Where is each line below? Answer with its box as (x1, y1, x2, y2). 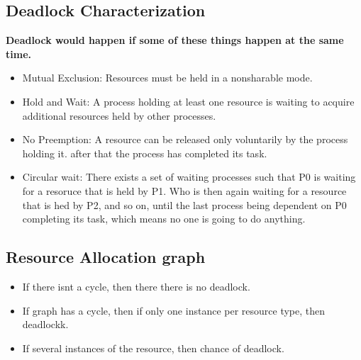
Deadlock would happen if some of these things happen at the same (6, 33, 344, 47)
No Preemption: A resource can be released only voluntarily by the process (22, 132, 348, 147)
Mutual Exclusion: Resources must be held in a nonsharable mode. (22, 70, 313, 85)
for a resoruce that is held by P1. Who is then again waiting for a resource (22, 183, 347, 198)
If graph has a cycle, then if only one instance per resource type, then (22, 303, 326, 317)
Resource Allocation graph (6, 246, 206, 268)
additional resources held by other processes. (22, 108, 216, 123)
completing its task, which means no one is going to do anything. (22, 211, 306, 226)
